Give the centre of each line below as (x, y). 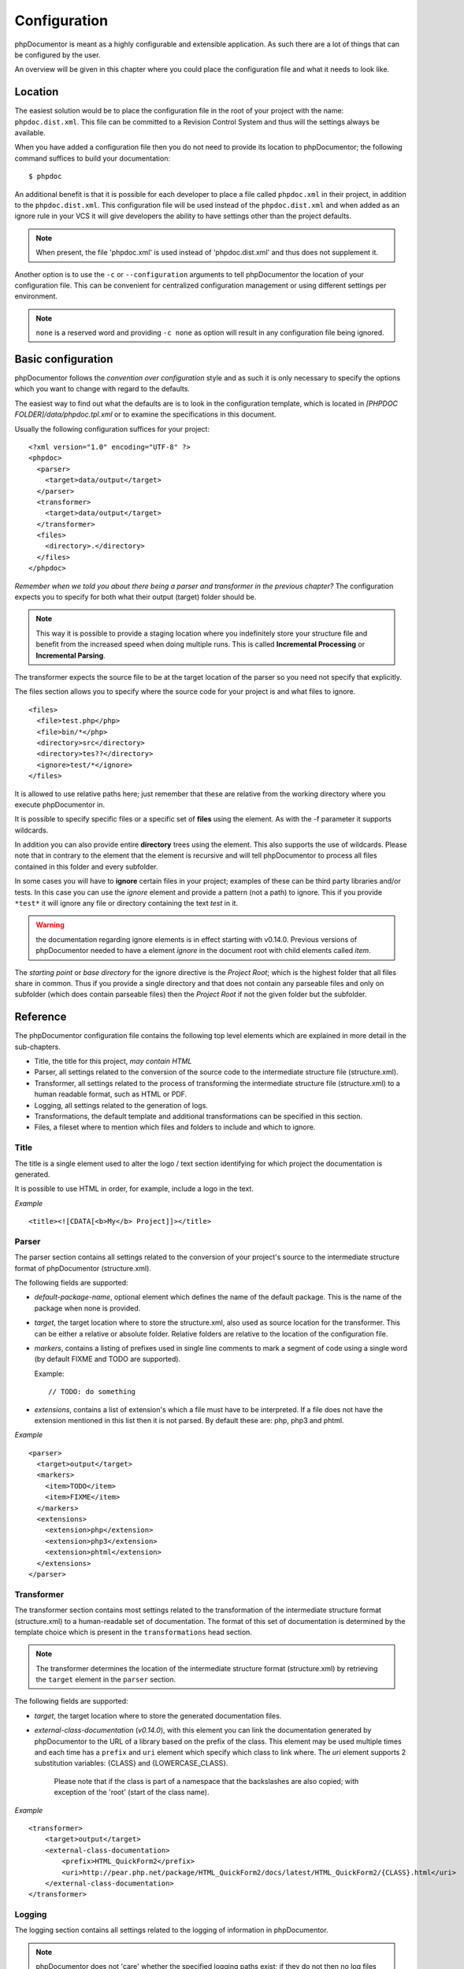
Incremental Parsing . (71, 655)
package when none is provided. (87, 1308)
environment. (36, 296)
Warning (50, 925)
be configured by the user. (58, 54)
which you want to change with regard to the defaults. (102, 389)
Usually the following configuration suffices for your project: (112, 428)
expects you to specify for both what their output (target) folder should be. (135, 597)
